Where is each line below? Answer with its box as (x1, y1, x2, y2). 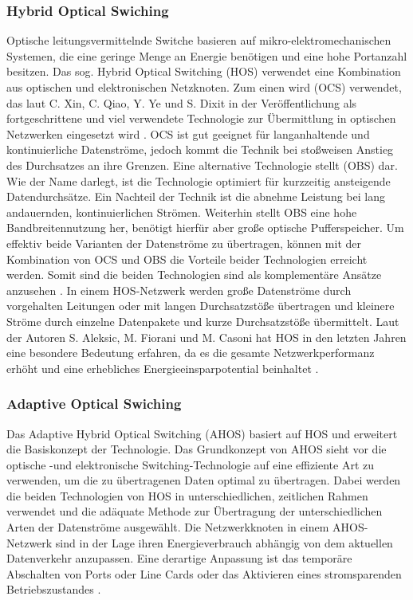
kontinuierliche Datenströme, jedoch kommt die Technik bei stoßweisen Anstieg (6, 141, 394, 158)
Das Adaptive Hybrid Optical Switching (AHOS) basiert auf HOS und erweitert (6, 425, 398, 441)
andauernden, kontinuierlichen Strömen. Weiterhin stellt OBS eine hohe (6, 203, 357, 220)
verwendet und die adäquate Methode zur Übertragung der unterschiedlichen (6, 503, 383, 520)
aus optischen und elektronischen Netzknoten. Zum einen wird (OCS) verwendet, (6, 79, 402, 95)
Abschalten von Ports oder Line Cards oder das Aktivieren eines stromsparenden (6, 565, 402, 582)
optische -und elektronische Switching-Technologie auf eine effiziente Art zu (6, 456, 375, 473)
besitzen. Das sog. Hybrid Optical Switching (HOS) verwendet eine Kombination (6, 63, 401, 80)
